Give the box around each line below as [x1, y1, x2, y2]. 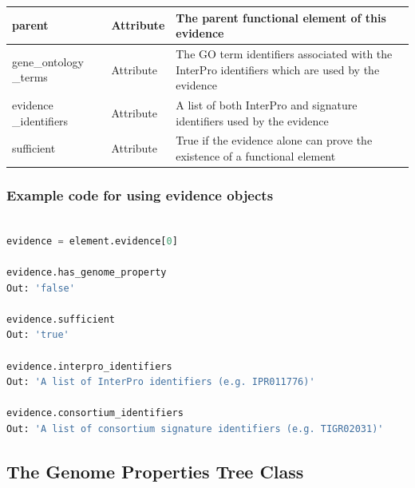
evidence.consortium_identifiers [6, 407, 184, 419]
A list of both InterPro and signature [176, 96, 358, 113]
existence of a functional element [176, 148, 336, 164]
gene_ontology [12, 53, 84, 69]
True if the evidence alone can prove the [176, 132, 373, 149]
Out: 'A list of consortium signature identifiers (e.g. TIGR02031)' [6, 423, 384, 435]
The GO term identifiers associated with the [176, 45, 393, 61]
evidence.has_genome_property [6, 267, 167, 279]
